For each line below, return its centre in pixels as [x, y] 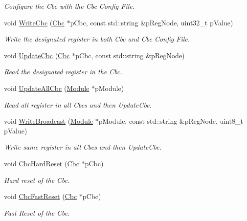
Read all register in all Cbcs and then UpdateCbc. [78, 104]
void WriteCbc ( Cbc [34, 22]
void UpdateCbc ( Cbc [37, 55]
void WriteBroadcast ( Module [48, 121]
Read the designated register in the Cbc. [63, 72]
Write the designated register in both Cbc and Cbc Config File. [97, 39]
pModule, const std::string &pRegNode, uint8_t [171, 121]
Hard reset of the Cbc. [37, 180]
